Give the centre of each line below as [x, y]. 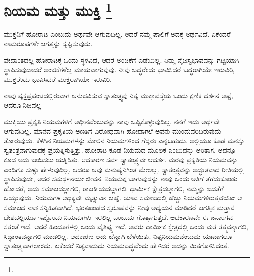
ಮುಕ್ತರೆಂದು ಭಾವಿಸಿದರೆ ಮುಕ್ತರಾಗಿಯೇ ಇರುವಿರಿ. [58, 79]
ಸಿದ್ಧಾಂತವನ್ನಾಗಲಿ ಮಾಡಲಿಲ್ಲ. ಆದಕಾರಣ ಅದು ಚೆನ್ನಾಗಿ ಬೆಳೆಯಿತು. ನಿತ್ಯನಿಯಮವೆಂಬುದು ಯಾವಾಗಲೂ [118, 236]
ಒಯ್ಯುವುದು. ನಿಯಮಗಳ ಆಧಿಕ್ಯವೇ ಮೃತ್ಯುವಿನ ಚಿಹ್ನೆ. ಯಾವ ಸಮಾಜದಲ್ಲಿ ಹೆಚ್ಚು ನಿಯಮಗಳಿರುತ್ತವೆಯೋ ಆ [123, 198]
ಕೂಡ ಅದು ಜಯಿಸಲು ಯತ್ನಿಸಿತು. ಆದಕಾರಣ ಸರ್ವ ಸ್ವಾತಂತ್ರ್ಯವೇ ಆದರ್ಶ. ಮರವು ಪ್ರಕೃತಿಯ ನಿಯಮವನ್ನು [121, 159]
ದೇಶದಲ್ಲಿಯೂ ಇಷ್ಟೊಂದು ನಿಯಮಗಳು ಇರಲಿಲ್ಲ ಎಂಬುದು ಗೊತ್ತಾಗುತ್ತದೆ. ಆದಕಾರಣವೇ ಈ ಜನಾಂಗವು [119, 217]
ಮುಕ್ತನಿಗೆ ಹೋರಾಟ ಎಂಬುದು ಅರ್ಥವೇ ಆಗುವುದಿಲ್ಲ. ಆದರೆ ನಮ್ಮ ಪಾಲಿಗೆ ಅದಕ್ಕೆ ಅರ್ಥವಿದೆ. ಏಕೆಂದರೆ [117, 34]
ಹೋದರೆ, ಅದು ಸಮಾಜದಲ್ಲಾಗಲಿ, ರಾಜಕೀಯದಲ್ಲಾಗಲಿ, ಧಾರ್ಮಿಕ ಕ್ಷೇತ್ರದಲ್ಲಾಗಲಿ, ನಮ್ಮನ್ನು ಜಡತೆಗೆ [114, 188]
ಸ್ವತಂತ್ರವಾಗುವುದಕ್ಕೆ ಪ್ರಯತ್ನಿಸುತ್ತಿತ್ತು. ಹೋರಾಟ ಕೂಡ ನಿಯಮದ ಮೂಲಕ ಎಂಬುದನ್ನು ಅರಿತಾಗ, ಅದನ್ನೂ [120, 150]
